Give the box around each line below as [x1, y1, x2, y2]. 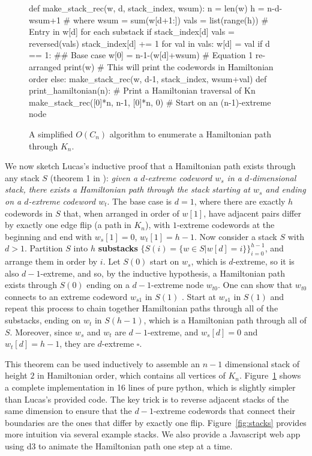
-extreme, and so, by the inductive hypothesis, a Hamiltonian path [40, 266, 285, 279]
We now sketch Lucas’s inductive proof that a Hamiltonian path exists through [5, 160, 296, 172]
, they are [59, 337, 95, 350]
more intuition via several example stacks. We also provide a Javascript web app [5, 428, 301, 440]
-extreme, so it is [233, 255, 295, 268]
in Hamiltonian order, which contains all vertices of [37, 369, 226, 382]
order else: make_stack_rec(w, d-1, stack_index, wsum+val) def [29, 72, 267, 85]
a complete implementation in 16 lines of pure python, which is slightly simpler [5, 381, 296, 394]
